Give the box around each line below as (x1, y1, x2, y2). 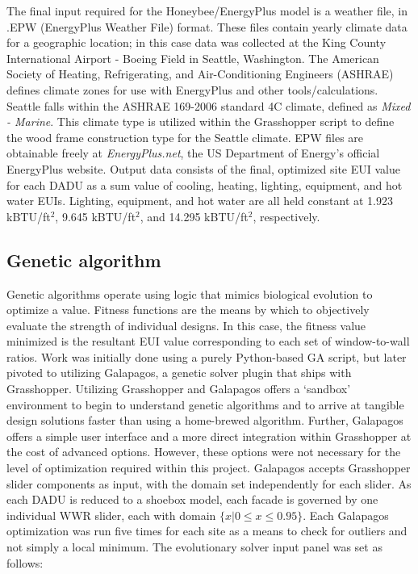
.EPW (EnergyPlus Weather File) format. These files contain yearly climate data (6, 18, 408, 35)
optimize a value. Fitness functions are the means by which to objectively (6, 301, 370, 318)
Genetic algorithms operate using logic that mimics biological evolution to (6, 285, 373, 302)
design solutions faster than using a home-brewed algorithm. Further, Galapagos (6, 412, 403, 429)
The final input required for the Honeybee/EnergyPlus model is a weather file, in (6, 2, 408, 19)
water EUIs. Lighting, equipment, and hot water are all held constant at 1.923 (6, 192, 393, 209)
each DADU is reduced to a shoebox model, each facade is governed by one (6, 491, 378, 508)
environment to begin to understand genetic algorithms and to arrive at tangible (6, 396, 404, 413)
